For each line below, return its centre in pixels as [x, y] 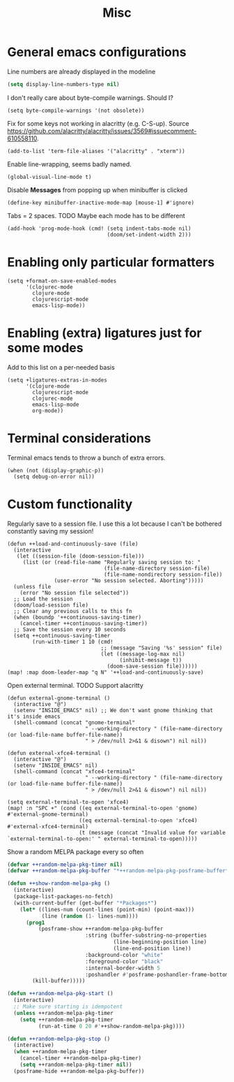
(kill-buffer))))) [59, 981]
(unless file [32, 586]
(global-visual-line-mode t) [49, 177]
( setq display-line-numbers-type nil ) [63, 84]
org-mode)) [48, 410]
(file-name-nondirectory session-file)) [163, 575]
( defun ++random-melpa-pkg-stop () [59, 1039]
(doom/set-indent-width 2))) [149, 235]
